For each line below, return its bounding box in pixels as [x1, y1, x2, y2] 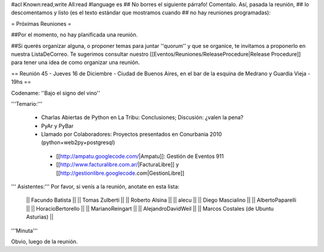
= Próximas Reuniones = [11, 20, 72, 27]
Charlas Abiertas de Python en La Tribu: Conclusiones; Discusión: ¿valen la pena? [41, 114, 244, 121]
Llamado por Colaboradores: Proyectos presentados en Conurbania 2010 [41, 130, 222, 138]
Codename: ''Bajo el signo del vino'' [11, 89, 100, 96]
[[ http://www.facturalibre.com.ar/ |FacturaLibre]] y [56, 161, 179, 168]
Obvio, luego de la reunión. [11, 238, 78, 245]
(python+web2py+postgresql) [41, 139, 115, 146]
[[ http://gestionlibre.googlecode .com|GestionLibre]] [56, 169, 185, 177]
